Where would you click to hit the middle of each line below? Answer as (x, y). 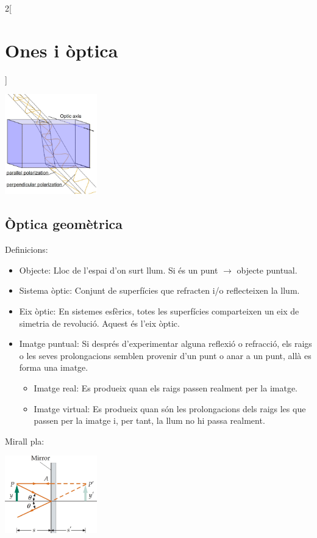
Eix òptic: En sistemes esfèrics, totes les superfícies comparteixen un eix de (159, 311)
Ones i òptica (62, 50)
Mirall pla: (25, 441)
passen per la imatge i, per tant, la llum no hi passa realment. (149, 420)
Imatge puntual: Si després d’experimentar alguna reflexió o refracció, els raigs (166, 344)
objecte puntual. (267, 270)
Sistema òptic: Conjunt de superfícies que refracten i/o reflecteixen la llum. (159, 290)
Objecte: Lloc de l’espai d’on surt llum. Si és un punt (119, 270)
